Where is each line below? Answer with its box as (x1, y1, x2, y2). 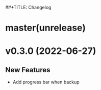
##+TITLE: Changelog (5, 5, 52, 10)
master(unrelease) (5, 22, 86, 34)
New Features (5, 66, 50, 74)
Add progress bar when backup (12, 79, 80, 85)
